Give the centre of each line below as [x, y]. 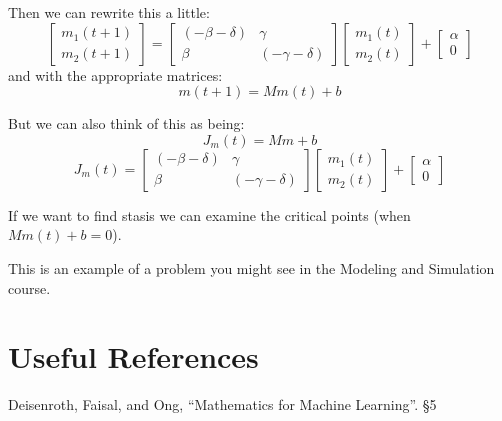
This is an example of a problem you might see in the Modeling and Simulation [251, 267]
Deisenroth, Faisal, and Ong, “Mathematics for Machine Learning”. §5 [222, 404]
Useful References [133, 356]
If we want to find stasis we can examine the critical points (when [209, 214]
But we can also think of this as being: [126, 123]
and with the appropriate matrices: [115, 74]
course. [29, 287]
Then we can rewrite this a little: [109, 12]
